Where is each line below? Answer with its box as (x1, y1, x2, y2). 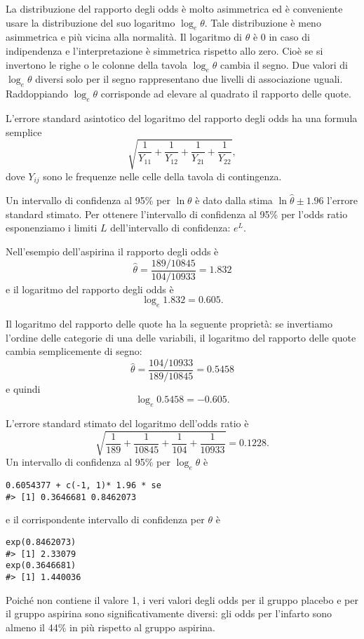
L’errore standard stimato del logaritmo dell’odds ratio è (6, 416, 249, 431)
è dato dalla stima (195, 193, 273, 208)
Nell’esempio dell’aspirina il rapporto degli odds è (6, 243, 219, 258)
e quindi (6, 381, 41, 396)
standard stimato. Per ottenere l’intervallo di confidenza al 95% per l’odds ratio (6, 206, 348, 221)
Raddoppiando (6, 86, 68, 101)
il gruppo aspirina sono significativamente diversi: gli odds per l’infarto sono (6, 606, 332, 621)
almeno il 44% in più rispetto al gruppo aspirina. (6, 619, 215, 634)
